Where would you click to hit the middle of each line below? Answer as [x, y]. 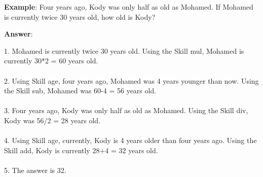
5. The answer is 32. [35, 170]
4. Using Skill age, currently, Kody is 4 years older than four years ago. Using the [130, 140]
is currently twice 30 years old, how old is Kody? [80, 16]
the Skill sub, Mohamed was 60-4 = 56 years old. [80, 91]
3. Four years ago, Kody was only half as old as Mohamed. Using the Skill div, [126, 110]
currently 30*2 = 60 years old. [51, 61]
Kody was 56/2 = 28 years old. [52, 120]
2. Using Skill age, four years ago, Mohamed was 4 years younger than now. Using [131, 80]
